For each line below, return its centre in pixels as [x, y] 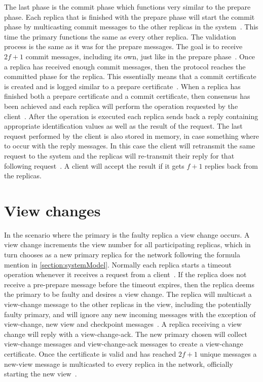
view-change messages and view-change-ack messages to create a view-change [124, 344]
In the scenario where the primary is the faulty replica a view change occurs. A [127, 234]
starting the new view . [41, 374]
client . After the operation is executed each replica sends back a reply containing [131, 116]
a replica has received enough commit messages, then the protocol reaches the [125, 66]
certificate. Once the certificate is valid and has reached [90, 353]
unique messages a [228, 353]
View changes [52, 210]
